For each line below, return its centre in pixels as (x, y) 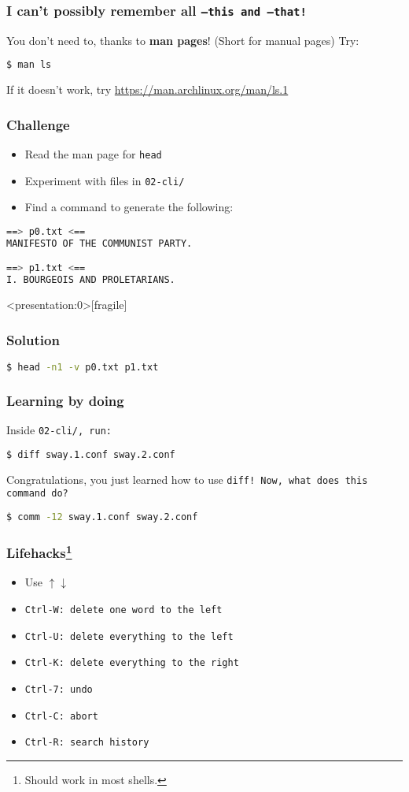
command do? (37, 494)
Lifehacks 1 (39, 552)
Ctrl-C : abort (61, 716)
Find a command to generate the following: (129, 207)
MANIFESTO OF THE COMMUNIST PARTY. (99, 243)
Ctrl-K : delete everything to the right (132, 663)
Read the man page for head (93, 154)
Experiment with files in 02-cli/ (105, 180)
